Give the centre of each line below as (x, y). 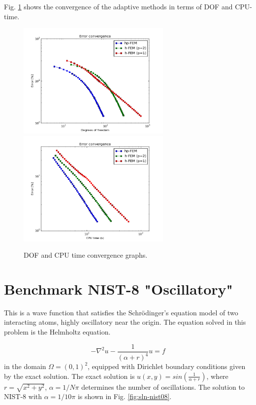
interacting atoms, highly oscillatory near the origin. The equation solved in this (125, 322)
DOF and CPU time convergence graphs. (86, 255)
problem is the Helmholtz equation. (57, 332)
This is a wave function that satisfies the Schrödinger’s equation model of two (121, 312)
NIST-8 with (23, 396)
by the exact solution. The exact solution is (69, 376)
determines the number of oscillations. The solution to (163, 387)
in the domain (25, 366)
